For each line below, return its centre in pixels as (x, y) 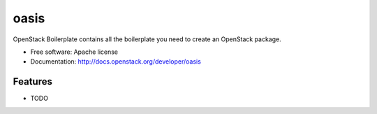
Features (32, 81)
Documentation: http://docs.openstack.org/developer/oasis (116, 62)
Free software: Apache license (74, 52)
